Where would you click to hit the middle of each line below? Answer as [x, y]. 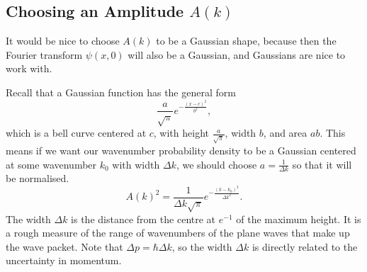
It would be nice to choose [63, 41]
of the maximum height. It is [299, 219]
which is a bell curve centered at [76, 133]
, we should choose [216, 164]
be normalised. [38, 178]
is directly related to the [305, 246]
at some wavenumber [51, 164]
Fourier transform [44, 54]
